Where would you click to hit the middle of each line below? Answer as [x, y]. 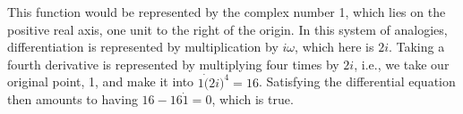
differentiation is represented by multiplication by [143, 47]
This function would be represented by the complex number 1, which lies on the [227, 12]
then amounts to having [73, 99]
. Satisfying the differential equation [357, 81]
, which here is [334, 47]
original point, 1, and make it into [101, 81]
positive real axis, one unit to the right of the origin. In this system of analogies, [227, 29]
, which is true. [253, 99]
